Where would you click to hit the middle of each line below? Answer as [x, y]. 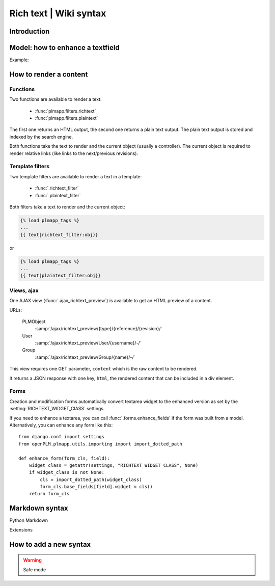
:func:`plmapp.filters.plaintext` [66, 118]
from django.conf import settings [61, 437]
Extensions [21, 529]
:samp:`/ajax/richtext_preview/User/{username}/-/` [88, 343]
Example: [19, 60]
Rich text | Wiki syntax [58, 13]
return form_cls [49, 494]
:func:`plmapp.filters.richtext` [65, 111]
